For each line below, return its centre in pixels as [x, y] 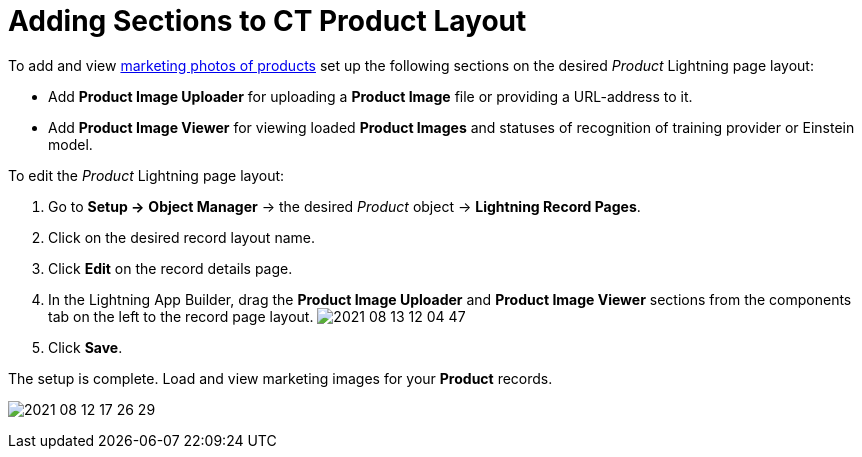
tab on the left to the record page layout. [181, 316]
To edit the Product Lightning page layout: [146, 175]
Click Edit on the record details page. [170, 268]
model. [70, 144]
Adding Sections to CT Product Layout [267, 21]
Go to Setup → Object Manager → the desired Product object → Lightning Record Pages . [344, 206]
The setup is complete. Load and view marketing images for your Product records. [280, 378]
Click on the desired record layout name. [181, 237]
